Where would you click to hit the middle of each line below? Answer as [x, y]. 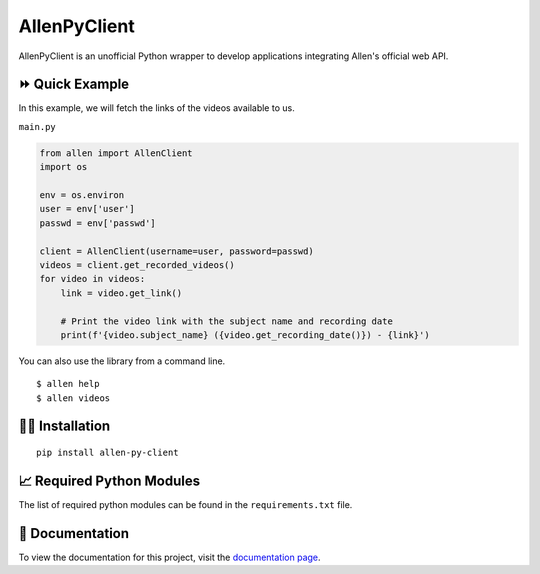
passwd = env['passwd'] [98, 223]
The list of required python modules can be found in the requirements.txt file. [185, 504]
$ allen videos [73, 398]
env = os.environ [82, 195]
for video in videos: [92, 279]
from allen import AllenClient [116, 153]
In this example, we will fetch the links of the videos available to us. [156, 108]
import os [63, 167]
